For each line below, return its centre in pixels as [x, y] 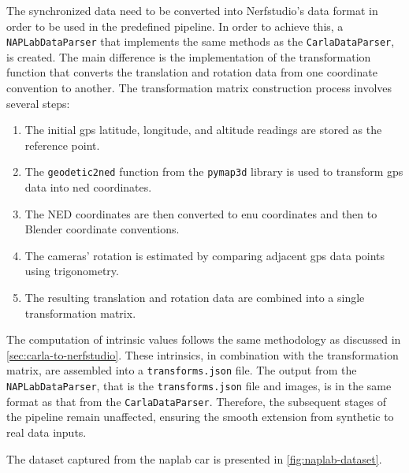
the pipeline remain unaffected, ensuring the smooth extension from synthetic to [200, 417]
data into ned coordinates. [88, 187]
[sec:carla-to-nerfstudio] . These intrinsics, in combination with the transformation [203, 354]
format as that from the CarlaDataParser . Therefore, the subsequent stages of [197, 401]
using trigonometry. [72, 271]
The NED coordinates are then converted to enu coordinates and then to [201, 213]
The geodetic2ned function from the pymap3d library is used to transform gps [214, 171]
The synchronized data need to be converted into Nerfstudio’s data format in [192, 10]
